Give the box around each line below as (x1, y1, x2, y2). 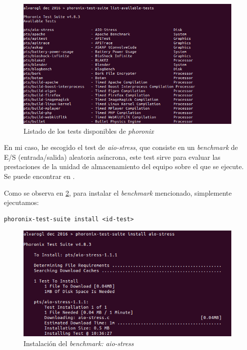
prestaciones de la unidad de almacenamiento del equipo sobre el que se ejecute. (4, 161, 244, 172)
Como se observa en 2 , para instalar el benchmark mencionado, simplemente (4, 187, 232, 198)
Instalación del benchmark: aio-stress (24, 338, 134, 348)
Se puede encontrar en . (4, 171, 75, 181)
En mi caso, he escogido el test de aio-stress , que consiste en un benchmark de (4, 142, 238, 152)
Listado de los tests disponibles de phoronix (24, 125, 154, 136)
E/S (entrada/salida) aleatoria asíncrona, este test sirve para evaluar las (4, 151, 221, 162)
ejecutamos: (4, 197, 39, 207)
